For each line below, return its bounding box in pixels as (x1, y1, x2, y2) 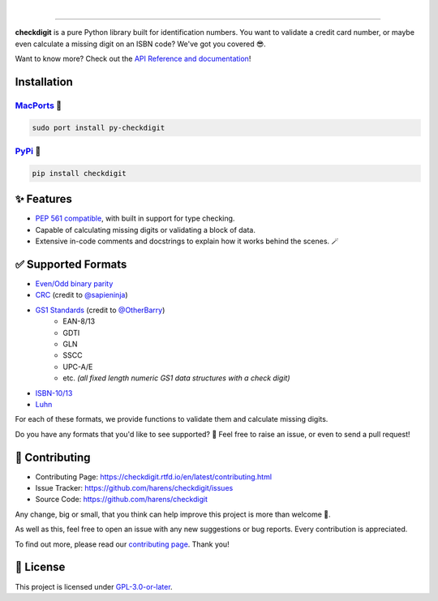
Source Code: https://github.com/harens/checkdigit (35, 495, 208, 504)
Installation (15, 75, 73, 88)
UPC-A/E (62, 362, 93, 371)
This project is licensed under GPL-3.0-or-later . (15, 582, 174, 591)
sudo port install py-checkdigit (32, 122, 165, 132)
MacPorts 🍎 (15, 100, 62, 111)
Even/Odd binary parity (35, 279, 114, 289)
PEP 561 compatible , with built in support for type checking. (35, 213, 235, 223)
